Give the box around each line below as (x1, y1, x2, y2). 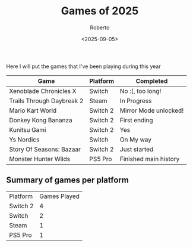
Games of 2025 (61, 4, 139, 18)
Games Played (39, 192, 80, 200)
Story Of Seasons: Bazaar (9, 145, 81, 153)
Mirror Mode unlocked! (119, 106, 184, 115)
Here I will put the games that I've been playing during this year (6, 63, 162, 70)
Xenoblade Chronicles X (9, 87, 77, 95)
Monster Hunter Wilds (9, 155, 70, 163)
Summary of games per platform (6, 175, 129, 186)
